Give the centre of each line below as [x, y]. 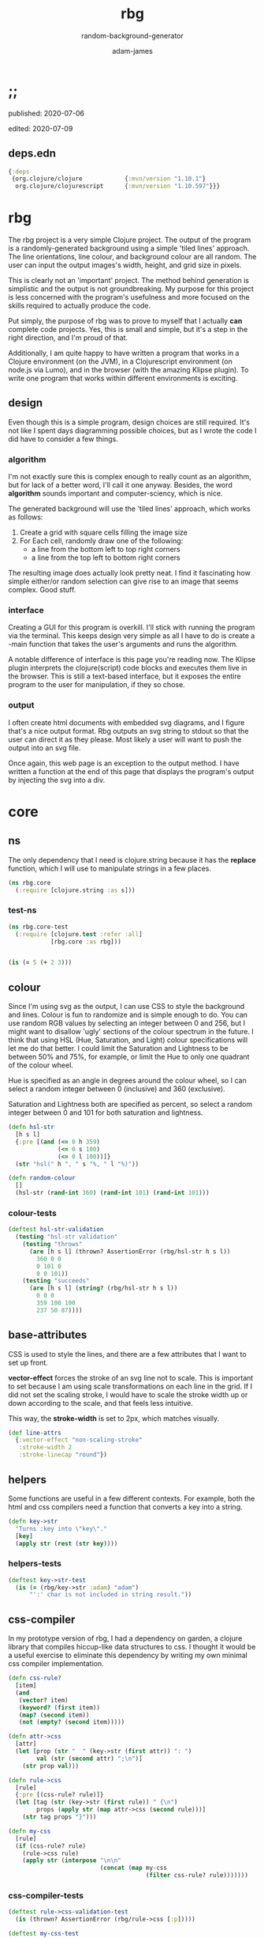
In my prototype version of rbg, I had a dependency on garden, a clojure [125, 1638]
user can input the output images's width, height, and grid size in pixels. [125, 265]
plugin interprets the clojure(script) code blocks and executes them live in [128, 668]
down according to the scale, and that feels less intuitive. [100, 1403]
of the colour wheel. [41, 1065]
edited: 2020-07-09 [41, 128]
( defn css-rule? [35, 1678]
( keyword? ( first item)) [59, 1708]
